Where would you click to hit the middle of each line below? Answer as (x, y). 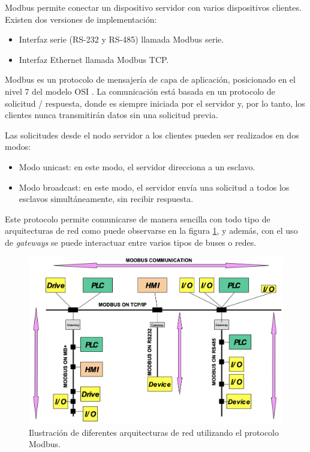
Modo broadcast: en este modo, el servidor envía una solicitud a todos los (154, 187)
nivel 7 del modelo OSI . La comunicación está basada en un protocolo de (140, 91)
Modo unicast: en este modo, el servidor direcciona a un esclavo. (137, 166)
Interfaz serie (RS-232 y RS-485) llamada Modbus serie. (121, 39)
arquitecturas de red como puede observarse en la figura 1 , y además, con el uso (151, 230)
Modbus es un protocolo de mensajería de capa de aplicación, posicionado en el (150, 79)
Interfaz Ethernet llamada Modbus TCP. (94, 59)
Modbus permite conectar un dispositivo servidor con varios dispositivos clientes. (153, 7)
